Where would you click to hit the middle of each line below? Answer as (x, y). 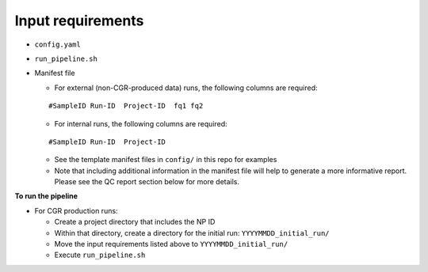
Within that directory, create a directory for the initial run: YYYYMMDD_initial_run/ (192, 232)
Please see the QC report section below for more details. (147, 182)
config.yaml (57, 44)
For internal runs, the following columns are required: (141, 123)
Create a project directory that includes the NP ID (135, 222)
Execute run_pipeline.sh (100, 255)
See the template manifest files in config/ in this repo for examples (166, 160)
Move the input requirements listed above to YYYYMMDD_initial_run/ (171, 244)
